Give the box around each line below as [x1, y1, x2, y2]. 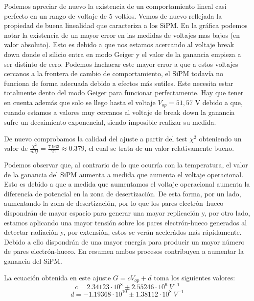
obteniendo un [199, 133, 242, 143]
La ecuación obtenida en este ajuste [4, 272, 111, 282]
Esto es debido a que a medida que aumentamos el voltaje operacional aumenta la [4, 179, 250, 189]
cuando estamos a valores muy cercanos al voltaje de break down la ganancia [4, 107, 235, 117]
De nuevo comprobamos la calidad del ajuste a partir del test [4, 133, 187, 143]
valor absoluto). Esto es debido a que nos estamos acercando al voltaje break [4, 39, 234, 50]
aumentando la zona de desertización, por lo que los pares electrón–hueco [4, 198, 224, 208]
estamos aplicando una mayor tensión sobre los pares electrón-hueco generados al [4, 217, 247, 227]
